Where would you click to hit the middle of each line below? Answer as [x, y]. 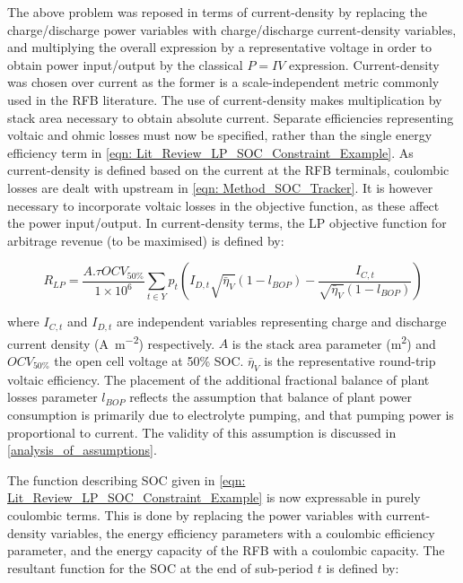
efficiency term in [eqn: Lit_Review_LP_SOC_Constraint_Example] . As [210, 152]
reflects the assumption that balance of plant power [271, 397]
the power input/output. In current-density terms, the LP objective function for [227, 223]
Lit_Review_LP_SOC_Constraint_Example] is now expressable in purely [214, 497]
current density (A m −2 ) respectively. [111, 342]
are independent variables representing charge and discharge [281, 322]
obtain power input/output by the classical [125, 64]
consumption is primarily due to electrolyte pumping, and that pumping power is [231, 414]
